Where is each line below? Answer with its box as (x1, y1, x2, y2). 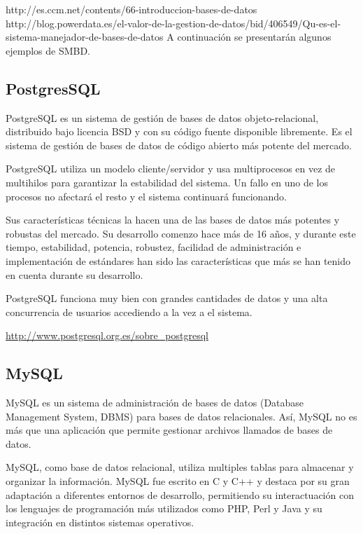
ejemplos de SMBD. (6, 43, 91, 57)
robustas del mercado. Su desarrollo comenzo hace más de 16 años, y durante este (6, 226, 356, 240)
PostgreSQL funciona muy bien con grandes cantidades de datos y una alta (6, 291, 328, 306)
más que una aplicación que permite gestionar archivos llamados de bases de (6, 423, 333, 437)
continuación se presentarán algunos (177, 29, 332, 44)
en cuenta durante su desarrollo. (6, 267, 143, 282)
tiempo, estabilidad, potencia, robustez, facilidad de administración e (6, 240, 301, 254)
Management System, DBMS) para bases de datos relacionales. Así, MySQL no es (6, 409, 357, 423)
